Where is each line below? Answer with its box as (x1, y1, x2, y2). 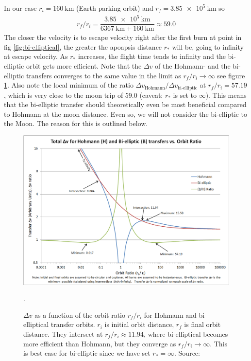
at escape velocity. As (4, 51, 68, 61)
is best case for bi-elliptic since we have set (23, 348, 151, 358)
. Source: (174, 348, 200, 358)
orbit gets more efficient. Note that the (26, 60, 142, 71)
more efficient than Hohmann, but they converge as (23, 338, 176, 348)
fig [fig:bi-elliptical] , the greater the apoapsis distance (4, 41, 162, 52)
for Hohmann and (144, 309, 197, 320)
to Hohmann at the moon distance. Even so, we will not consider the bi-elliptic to (4, 108, 247, 119)
